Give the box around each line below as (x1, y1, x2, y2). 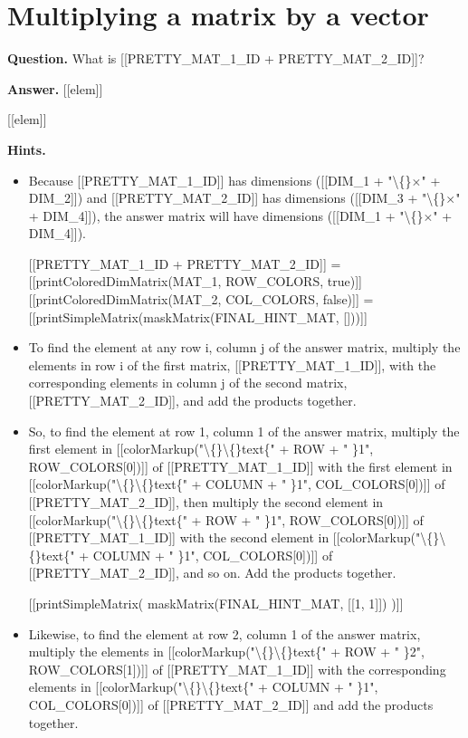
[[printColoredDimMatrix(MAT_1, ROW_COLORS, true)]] (28, 272, 362, 291)
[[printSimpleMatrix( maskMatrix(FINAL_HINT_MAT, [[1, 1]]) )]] (28, 593, 404, 612)
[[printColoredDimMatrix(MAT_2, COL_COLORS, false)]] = (28, 290, 374, 309)
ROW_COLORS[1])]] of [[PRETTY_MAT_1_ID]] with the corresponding (28, 659, 446, 678)
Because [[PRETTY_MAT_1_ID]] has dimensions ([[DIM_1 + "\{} (28, 170, 412, 189)
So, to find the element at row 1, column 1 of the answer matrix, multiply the (28, 421, 460, 440)
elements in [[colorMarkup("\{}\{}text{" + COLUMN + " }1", (28, 677, 378, 696)
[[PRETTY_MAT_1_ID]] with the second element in (28, 528, 330, 547)
